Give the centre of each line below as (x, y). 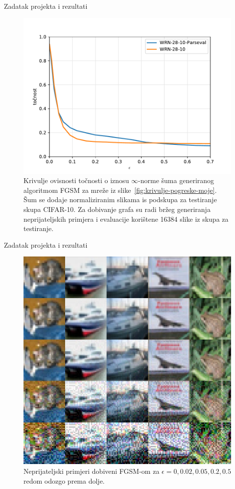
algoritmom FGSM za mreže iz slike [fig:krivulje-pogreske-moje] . (120, 190)
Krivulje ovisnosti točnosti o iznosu (76, 180)
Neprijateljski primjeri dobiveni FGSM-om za (92, 471)
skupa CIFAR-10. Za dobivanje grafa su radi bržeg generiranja (117, 209)
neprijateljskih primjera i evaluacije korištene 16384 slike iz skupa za (126, 219)
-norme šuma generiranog (176, 180)
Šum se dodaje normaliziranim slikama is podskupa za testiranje (120, 199)
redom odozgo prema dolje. (64, 480)
